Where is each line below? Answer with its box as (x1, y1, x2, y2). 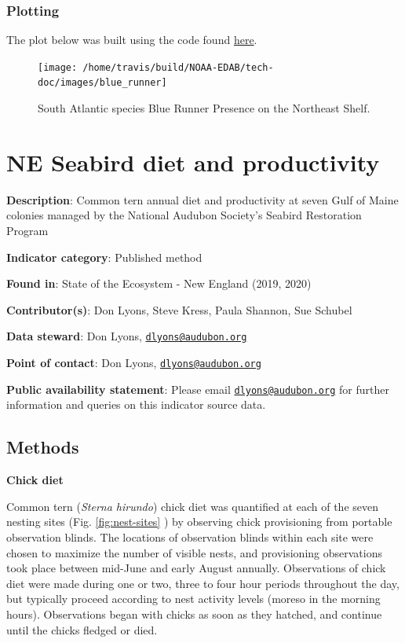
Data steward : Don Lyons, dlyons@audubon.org (6, 328, 247, 344)
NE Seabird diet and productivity (6, 145, 380, 178)
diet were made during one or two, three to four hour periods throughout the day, (6, 575, 400, 591)
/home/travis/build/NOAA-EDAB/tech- (82, 61, 274, 73)
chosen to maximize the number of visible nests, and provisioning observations (6, 544, 382, 560)
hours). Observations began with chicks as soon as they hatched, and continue (6, 605, 382, 622)
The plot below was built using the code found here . (6, 31, 257, 48)
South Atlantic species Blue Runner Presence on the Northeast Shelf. (38, 100, 370, 116)
